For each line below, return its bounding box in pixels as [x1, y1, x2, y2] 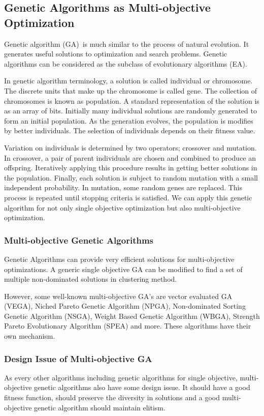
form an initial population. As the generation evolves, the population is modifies [4, 115, 253, 126]
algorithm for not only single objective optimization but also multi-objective [4, 202, 241, 213]
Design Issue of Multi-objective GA [4, 352, 152, 365]
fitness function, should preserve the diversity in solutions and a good [4, 392, 220, 403]
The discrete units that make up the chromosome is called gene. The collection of [4, 85, 257, 96]
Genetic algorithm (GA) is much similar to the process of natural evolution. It [4, 38, 249, 49]
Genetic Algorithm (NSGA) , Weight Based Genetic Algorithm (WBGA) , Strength [4, 310, 260, 321]
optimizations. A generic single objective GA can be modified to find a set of [4, 263, 243, 274]
